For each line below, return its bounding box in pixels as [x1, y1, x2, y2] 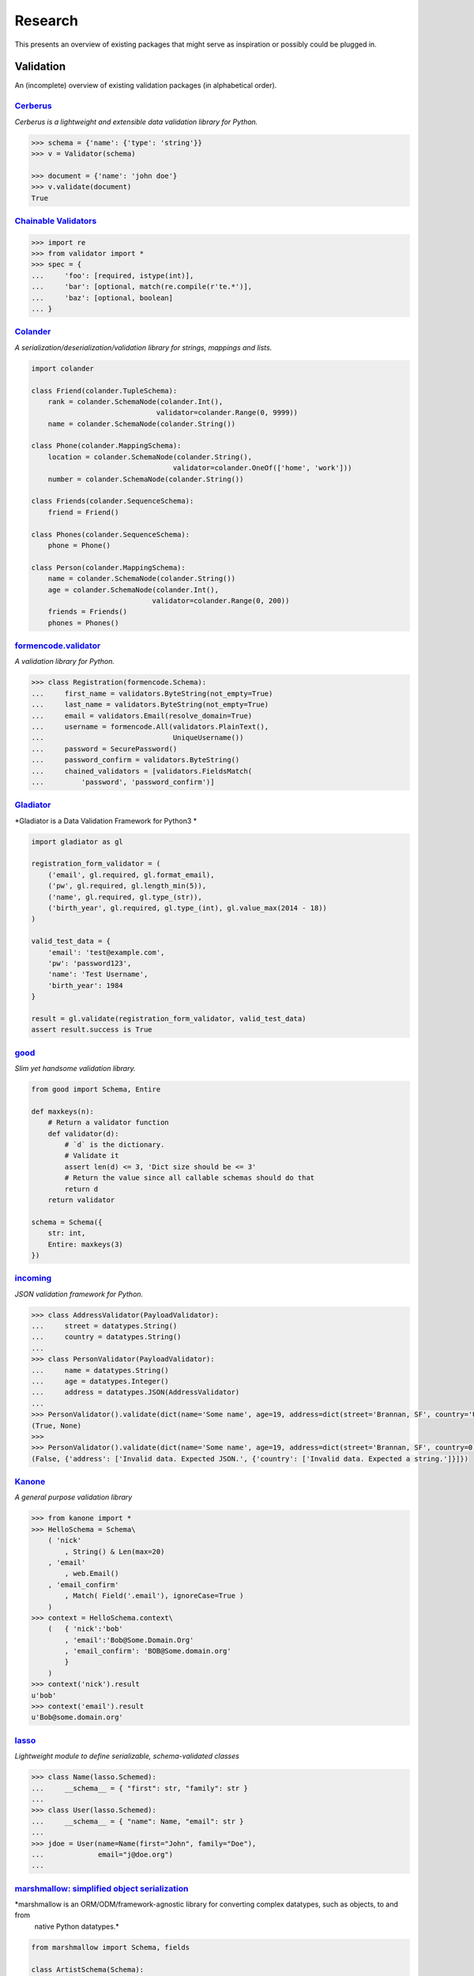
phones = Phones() [47, 618, 119, 628]
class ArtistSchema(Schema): [31, 1965, 145, 1974]
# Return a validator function [47, 1118, 169, 1127]
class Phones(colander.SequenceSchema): [31, 530, 190, 539]
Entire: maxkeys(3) [47, 1239, 124, 1249]
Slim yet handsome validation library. [14, 1064, 136, 1073]
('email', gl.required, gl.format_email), [47, 870, 215, 879]
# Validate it [64, 1151, 119, 1160]
